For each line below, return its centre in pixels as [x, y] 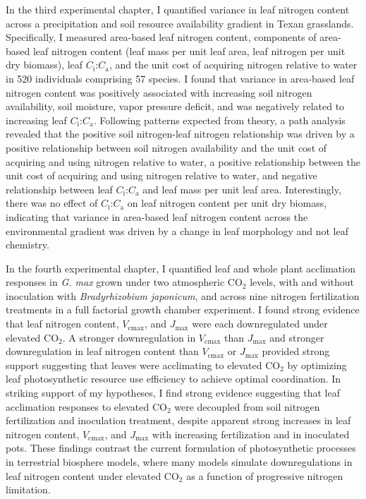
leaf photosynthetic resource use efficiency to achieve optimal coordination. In [173, 379]
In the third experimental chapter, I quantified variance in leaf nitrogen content [178, 9]
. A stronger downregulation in [129, 337]
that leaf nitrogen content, [62, 324]
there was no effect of [52, 203]
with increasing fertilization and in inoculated [251, 434]
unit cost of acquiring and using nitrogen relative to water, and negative [161, 175]
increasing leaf [36, 120]
